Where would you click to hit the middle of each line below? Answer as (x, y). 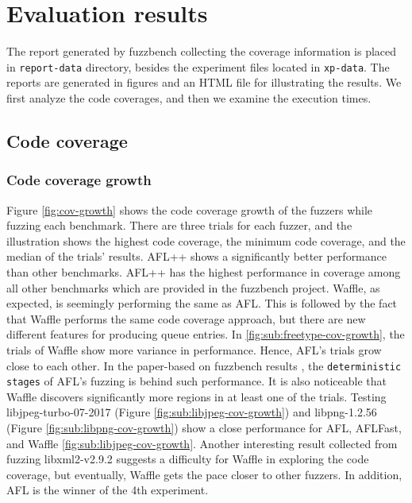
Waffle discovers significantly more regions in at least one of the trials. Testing (196, 396)
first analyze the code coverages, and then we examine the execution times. (189, 97)
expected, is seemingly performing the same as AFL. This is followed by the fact (202, 303)
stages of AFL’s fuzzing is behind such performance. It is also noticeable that (196, 381)
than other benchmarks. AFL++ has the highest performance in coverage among (204, 271)
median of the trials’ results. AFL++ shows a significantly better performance (196, 256)
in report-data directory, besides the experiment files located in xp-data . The (198, 66)
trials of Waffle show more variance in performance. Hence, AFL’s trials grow (194, 349)
